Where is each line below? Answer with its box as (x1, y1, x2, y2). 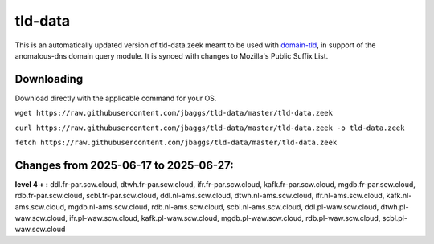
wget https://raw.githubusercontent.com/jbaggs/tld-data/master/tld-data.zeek (14, 108, 334, 118)
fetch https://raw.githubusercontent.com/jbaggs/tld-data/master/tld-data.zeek (14, 138, 338, 148)
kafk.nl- (386, 191, 412, 201)
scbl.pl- (382, 213, 407, 223)
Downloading (14, 72, 84, 86)
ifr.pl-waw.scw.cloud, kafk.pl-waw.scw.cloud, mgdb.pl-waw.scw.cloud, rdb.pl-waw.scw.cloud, (68, 213, 381, 223)
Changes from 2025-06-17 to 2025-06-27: (14, 158, 234, 172)
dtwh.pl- (380, 201, 409, 212)
